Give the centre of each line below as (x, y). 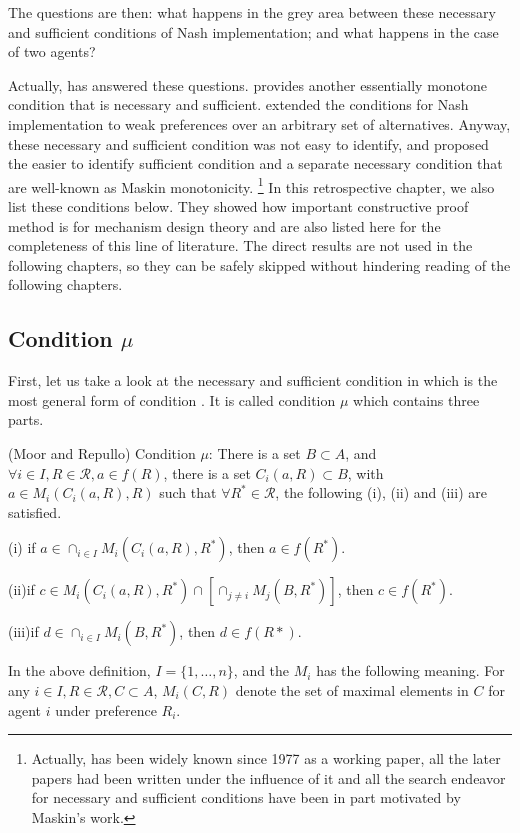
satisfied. (35, 511)
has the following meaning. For (410, 670)
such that (188, 492)
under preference (106, 709)
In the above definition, (79, 670)
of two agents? (52, 51)
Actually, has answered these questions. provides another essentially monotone (248, 84)
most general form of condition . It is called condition (172, 399)
